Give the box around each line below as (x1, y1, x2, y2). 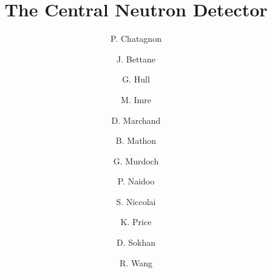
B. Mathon (115, 134, 157, 147)
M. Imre (121, 93, 151, 106)
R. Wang (120, 256, 152, 269)
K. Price (120, 215, 152, 228)
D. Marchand (111, 113, 161, 126)
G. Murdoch (113, 154, 159, 167)
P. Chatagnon (110, 32, 161, 45)
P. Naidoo (117, 175, 155, 187)
